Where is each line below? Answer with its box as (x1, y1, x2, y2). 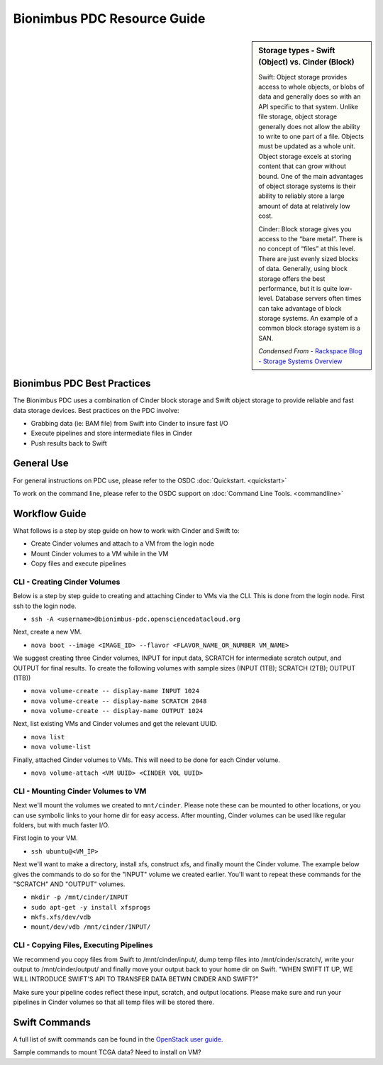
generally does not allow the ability (258, 122, 361, 131)
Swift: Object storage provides (258, 72, 348, 81)
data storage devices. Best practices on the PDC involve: (13, 406, 180, 414)
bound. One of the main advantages (258, 172, 364, 180)
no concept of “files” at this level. (258, 245, 356, 253)
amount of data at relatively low (258, 202, 350, 210)
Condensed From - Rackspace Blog (258, 347, 362, 355)
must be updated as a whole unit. (258, 142, 356, 150)
